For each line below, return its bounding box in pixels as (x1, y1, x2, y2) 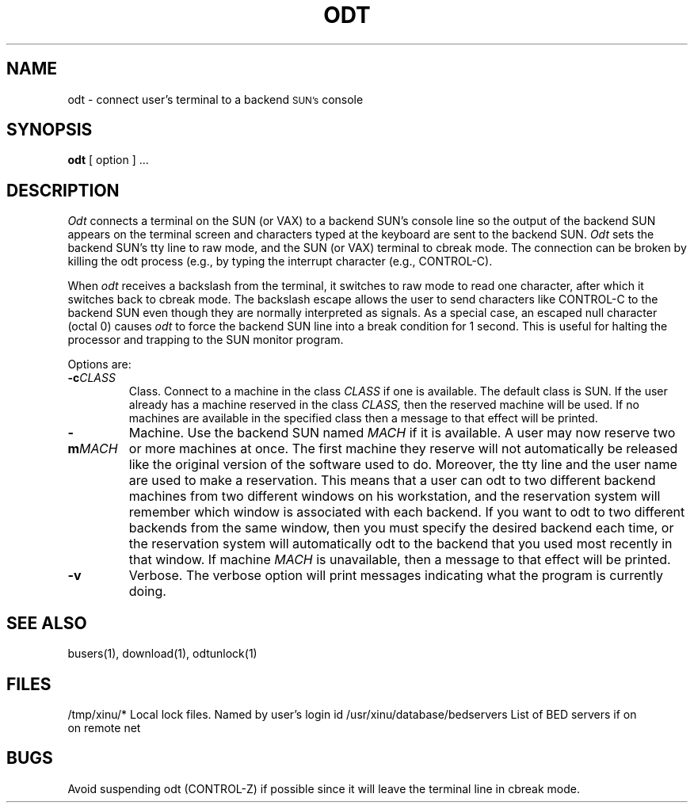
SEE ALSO (6, 612, 87, 633)
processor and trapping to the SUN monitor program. (67, 333, 344, 347)
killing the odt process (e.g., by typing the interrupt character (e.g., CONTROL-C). (67, 254, 493, 269)
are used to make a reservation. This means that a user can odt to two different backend (128, 472, 656, 489)
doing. (128, 583, 166, 600)
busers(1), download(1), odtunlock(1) (67, 647, 257, 661)
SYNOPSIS (6, 120, 93, 140)
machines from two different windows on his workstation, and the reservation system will (128, 488, 661, 505)
